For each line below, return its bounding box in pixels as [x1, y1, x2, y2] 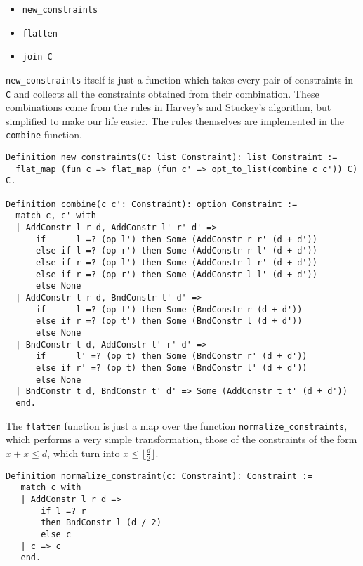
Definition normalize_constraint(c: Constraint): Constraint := [6, 470, 312, 481]
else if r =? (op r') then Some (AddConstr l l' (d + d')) [35, 269, 317, 279]
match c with [20, 482, 81, 493]
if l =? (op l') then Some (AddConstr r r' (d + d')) [35, 234, 317, 244]
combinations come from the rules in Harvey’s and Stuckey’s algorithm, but [6, 100, 331, 114]
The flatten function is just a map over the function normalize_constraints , [6, 418, 348, 433]
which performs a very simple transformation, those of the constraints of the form [6, 432, 357, 447]
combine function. [6, 127, 82, 142]
